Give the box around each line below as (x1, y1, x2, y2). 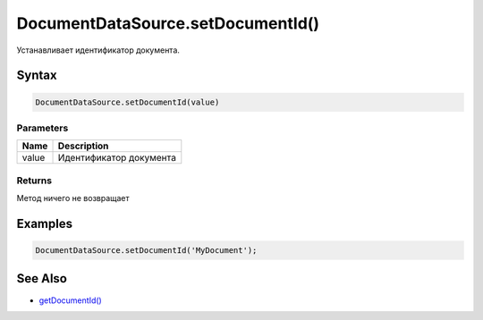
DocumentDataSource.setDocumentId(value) (35, 97, 220, 107)
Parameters (16, 122, 69, 134)
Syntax (16, 68, 57, 83)
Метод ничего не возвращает (16, 193, 130, 204)
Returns (16, 174, 53, 187)
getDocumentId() (38, 295, 102, 306)
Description (57, 139, 109, 152)
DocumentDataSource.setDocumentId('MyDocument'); (35, 246, 258, 256)
